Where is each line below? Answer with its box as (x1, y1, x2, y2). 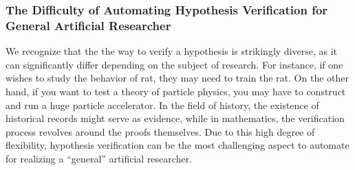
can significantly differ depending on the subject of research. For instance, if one (6, 57, 343, 71)
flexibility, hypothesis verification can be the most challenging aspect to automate (6, 138, 349, 152)
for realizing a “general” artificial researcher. (6, 151, 193, 165)
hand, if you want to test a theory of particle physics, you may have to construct (6, 84, 346, 98)
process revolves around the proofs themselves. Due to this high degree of (6, 124, 315, 138)
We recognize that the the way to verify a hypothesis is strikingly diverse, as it (6, 44, 338, 58)
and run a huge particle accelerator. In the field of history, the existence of (6, 97, 319, 112)
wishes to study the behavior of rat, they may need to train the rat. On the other (6, 71, 349, 85)
